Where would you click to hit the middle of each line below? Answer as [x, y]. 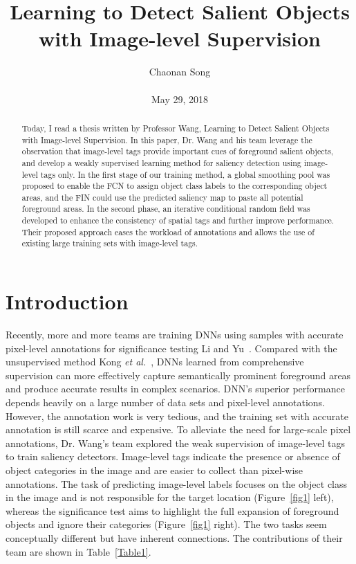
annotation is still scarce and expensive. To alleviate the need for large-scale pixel [178, 429]
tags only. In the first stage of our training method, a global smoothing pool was [185, 174]
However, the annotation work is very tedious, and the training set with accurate [177, 416]
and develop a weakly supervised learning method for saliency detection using [161, 162]
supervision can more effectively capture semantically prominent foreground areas [178, 375]
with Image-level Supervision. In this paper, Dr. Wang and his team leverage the [167, 139]
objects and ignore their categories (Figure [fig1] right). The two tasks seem [166, 524]
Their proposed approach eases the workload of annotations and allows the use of [168, 231]
